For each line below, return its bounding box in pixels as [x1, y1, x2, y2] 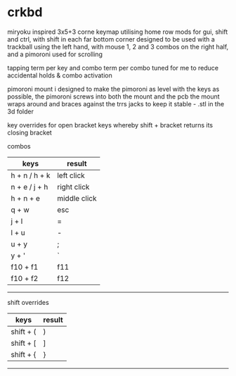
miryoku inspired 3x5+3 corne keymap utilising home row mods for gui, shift [7, 27, 228, 36]
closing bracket [7, 128, 53, 137]
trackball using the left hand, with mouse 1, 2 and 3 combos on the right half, [7, 42, 229, 51]
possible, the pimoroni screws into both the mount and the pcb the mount [7, 92, 220, 101]
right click [57, 182, 90, 192]
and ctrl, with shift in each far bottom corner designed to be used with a [7, 35, 216, 43]
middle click [57, 193, 97, 203]
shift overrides [7, 298, 49, 306]
